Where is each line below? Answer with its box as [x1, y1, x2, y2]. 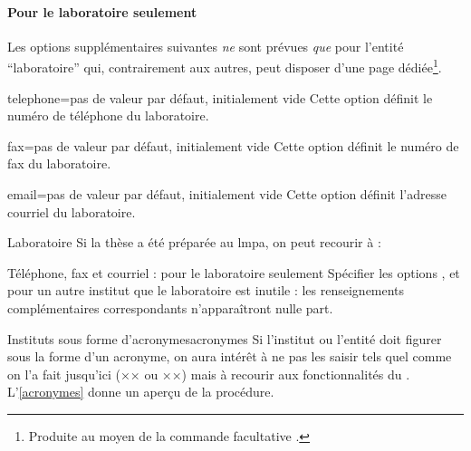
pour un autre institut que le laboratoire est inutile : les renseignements [7, 281, 405, 300]
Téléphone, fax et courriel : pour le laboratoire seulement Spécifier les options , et [7, 263, 460, 282]
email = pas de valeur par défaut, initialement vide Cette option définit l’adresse [7, 185, 447, 204]
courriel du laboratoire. [7, 202, 136, 221]
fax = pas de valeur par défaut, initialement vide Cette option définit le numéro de [7, 136, 459, 155]
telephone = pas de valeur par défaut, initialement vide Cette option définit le [7, 88, 433, 107]
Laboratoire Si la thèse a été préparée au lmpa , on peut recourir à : [7, 233, 381, 252]
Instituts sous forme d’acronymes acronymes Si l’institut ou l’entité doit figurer [7, 329, 442, 348]
